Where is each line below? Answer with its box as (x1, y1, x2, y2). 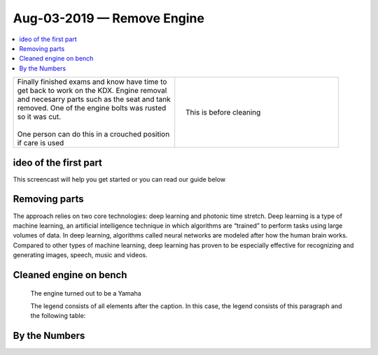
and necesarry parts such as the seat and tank (17, 94, 171, 104)
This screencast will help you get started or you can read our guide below (13, 175, 226, 183)
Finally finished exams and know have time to (17, 77, 167, 87)
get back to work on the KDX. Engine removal (17, 86, 167, 96)
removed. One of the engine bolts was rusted (17, 103, 167, 113)
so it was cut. (17, 112, 62, 122)
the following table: (30, 312, 86, 320)
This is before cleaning (185, 108, 261, 117)
